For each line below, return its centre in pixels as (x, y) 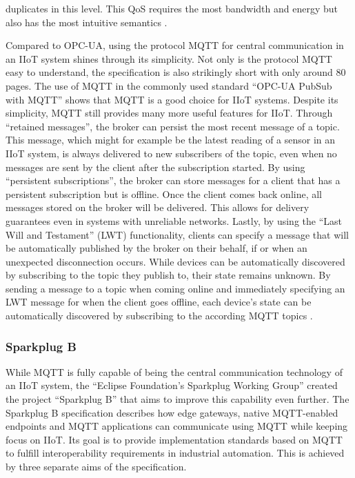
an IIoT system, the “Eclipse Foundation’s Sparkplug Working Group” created (172, 385)
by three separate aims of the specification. (96, 467)
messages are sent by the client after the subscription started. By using (155, 167)
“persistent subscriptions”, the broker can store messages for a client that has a (173, 180)
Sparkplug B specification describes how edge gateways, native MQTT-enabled (172, 412)
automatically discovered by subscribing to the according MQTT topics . (159, 316)
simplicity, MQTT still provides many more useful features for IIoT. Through (169, 113)
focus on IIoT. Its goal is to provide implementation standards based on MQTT (174, 439)
